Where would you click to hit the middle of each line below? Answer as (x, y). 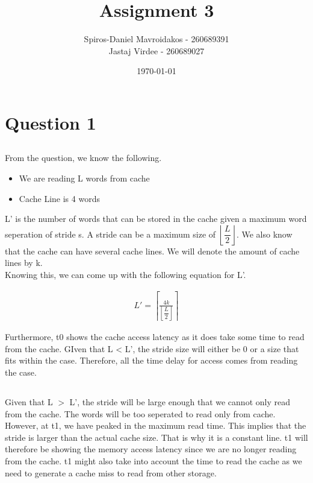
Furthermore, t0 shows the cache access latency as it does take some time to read (155, 337)
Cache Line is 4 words (59, 198)
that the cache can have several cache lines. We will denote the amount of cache (152, 251)
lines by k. (24, 263)
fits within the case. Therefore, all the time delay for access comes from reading (151, 360)
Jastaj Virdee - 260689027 (156, 50)
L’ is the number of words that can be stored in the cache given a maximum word (156, 219)
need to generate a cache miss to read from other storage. (111, 472)
